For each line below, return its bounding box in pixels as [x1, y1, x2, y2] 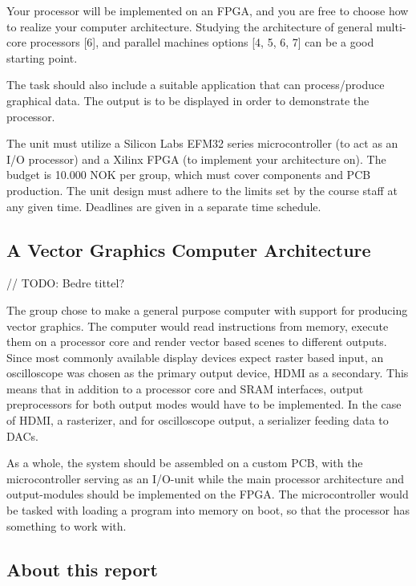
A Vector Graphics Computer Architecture [6, 237, 371, 262]
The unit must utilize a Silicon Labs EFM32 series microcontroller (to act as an [6, 135, 398, 152]
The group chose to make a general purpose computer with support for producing [6, 301, 408, 318]
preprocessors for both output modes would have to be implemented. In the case [6, 396, 402, 413]
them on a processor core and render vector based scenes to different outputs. [6, 333, 387, 350]
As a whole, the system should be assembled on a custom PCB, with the [6, 454, 363, 471]
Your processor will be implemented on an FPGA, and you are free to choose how [6, 2, 409, 18]
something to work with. [6, 517, 127, 534]
